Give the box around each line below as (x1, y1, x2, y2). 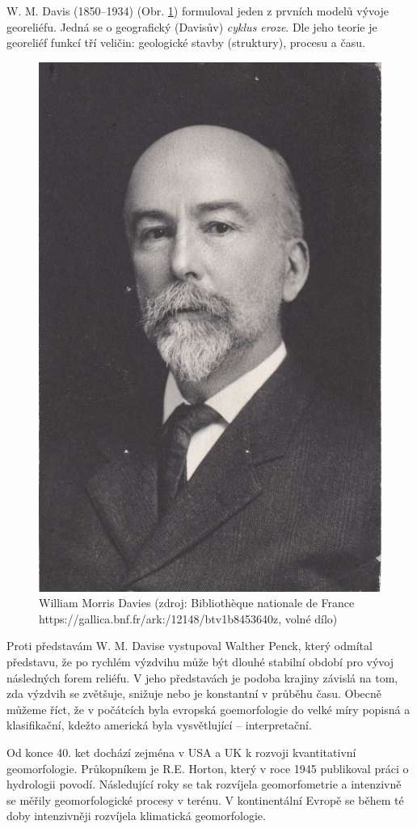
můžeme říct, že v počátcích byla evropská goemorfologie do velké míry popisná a (6, 700, 411, 717)
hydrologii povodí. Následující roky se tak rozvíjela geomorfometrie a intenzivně (6, 776, 402, 793)
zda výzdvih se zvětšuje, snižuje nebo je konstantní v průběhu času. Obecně (6, 685, 381, 702)
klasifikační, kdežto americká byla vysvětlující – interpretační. (6, 716, 312, 733)
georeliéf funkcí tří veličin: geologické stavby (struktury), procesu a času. (6, 34, 365, 51)
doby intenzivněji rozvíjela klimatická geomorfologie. (6, 807, 266, 824)
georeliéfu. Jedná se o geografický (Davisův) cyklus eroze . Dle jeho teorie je (6, 18, 377, 35)
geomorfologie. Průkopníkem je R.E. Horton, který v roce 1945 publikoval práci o (6, 759, 409, 776)
